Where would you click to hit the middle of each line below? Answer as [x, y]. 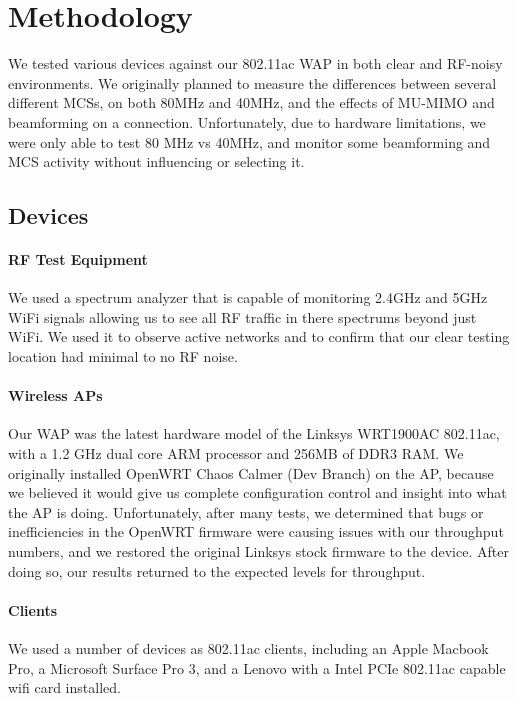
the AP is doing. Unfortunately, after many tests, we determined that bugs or [246, 511]
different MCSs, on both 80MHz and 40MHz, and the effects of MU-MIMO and [251, 102]
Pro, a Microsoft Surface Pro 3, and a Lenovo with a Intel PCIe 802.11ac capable [257, 667]
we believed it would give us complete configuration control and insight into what [257, 492]
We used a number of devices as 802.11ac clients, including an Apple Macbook [248, 647]
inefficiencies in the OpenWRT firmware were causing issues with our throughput [256, 531]
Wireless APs [55, 395]
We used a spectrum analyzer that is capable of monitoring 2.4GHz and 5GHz [248, 297]
